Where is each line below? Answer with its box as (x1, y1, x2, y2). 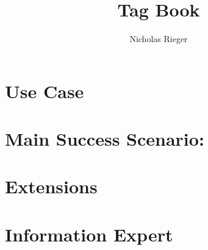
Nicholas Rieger (129, 32, 188, 45)
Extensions (5, 174, 98, 199)
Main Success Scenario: (5, 126, 204, 151)
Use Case (5, 78, 84, 103)
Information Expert (5, 221, 173, 246)
